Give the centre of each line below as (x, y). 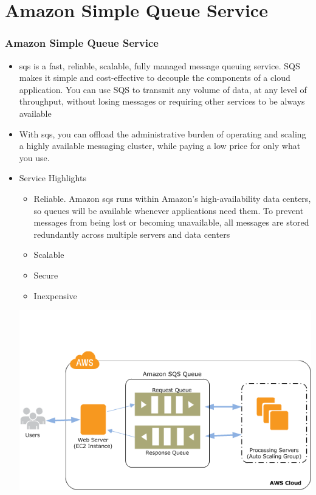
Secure (46, 275)
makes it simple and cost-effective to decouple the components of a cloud (155, 78)
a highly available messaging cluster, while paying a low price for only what (160, 146)
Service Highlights (53, 178)
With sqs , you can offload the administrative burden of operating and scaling (163, 133)
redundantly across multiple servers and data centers (132, 234)
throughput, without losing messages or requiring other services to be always (162, 101)
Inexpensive (55, 295)
